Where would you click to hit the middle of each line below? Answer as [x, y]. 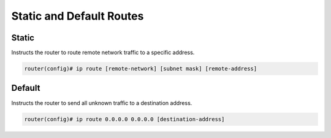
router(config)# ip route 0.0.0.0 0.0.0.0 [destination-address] [124, 119]
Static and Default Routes [78, 16]
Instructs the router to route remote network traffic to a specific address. [103, 53]
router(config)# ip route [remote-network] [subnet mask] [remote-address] [141, 69]
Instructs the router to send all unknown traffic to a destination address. [102, 103]
